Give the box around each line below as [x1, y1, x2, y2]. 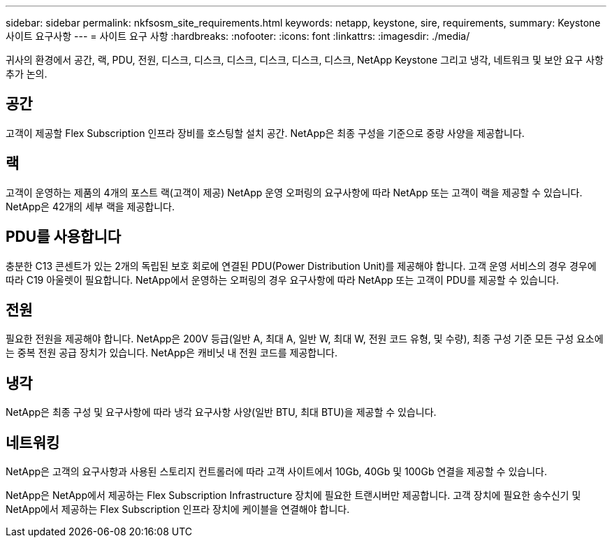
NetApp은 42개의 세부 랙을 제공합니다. [6, 200, 175, 212]
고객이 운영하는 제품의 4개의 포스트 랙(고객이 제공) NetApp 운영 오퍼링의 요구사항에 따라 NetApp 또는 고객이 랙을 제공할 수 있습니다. [6, 186, 583, 198]
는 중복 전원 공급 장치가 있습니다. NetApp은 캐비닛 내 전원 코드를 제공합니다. [6, 347, 337, 359]
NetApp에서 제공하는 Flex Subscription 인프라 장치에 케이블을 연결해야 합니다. [6, 503, 350, 516]
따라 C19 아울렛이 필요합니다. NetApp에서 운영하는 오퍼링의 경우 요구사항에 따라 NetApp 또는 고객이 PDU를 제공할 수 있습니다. [6, 273, 560, 286]
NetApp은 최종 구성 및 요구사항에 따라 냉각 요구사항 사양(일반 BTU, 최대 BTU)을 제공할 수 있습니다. [6, 406, 437, 419]
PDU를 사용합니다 [6, 228, 122, 246]
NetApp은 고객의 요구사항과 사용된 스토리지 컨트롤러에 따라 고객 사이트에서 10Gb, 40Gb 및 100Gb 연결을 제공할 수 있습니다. [6, 465, 547, 478]
